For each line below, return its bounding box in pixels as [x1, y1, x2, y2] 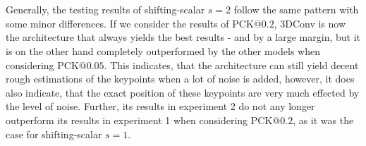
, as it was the [293, 112, 354, 127]
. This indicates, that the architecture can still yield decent [104, 57, 359, 72]
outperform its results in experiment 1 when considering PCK [6, 112, 273, 127]
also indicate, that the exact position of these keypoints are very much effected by [6, 85, 360, 99]
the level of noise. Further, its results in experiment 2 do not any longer [6, 99, 315, 114]
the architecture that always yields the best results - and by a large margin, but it [6, 30, 361, 44]
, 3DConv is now [274, 16, 346, 30]
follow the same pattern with [233, 2, 359, 17]
